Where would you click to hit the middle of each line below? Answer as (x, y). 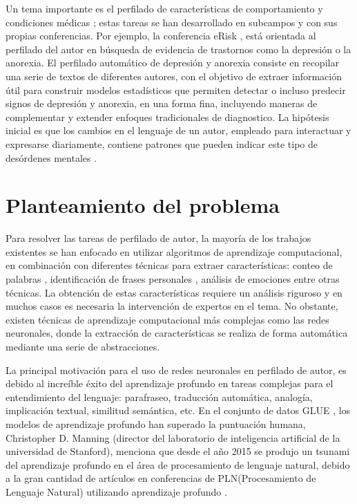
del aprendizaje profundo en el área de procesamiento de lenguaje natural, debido (178, 464)
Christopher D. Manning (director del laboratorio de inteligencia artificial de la (173, 437)
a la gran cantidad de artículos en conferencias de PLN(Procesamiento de (161, 478)
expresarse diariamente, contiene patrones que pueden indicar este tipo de (162, 143)
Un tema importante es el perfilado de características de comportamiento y (164, 8)
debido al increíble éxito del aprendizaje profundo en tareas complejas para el (170, 383)
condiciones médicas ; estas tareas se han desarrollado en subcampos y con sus (172, 22)
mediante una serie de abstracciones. (83, 346)
